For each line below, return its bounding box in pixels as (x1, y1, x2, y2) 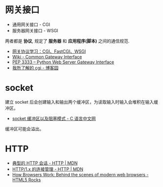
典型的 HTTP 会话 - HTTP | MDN (12, 160, 78, 166)
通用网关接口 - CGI (12, 21, 50, 27)
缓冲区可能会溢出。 (5, 125, 44, 132)
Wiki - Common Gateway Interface (12, 54, 82, 60)
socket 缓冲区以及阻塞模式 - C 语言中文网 (12, 115, 96, 121)
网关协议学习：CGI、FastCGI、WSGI (12, 48, 86, 54)
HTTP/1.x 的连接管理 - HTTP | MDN (12, 166, 84, 172)
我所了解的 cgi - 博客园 (12, 64, 59, 71)
